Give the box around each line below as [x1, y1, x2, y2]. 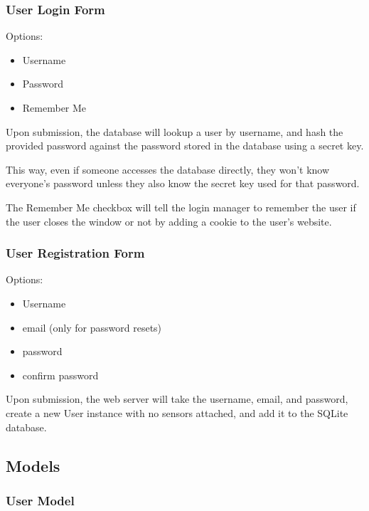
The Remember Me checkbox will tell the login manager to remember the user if [6, 199, 356, 214]
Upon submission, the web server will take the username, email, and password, [6, 391, 348, 406]
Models [6, 454, 60, 476]
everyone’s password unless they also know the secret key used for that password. [6, 176, 360, 191]
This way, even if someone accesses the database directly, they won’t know [6, 162, 330, 177]
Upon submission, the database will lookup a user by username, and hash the [6, 124, 343, 139]
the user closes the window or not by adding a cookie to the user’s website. [6, 214, 332, 228]
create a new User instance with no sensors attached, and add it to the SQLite [6, 405, 348, 420]
